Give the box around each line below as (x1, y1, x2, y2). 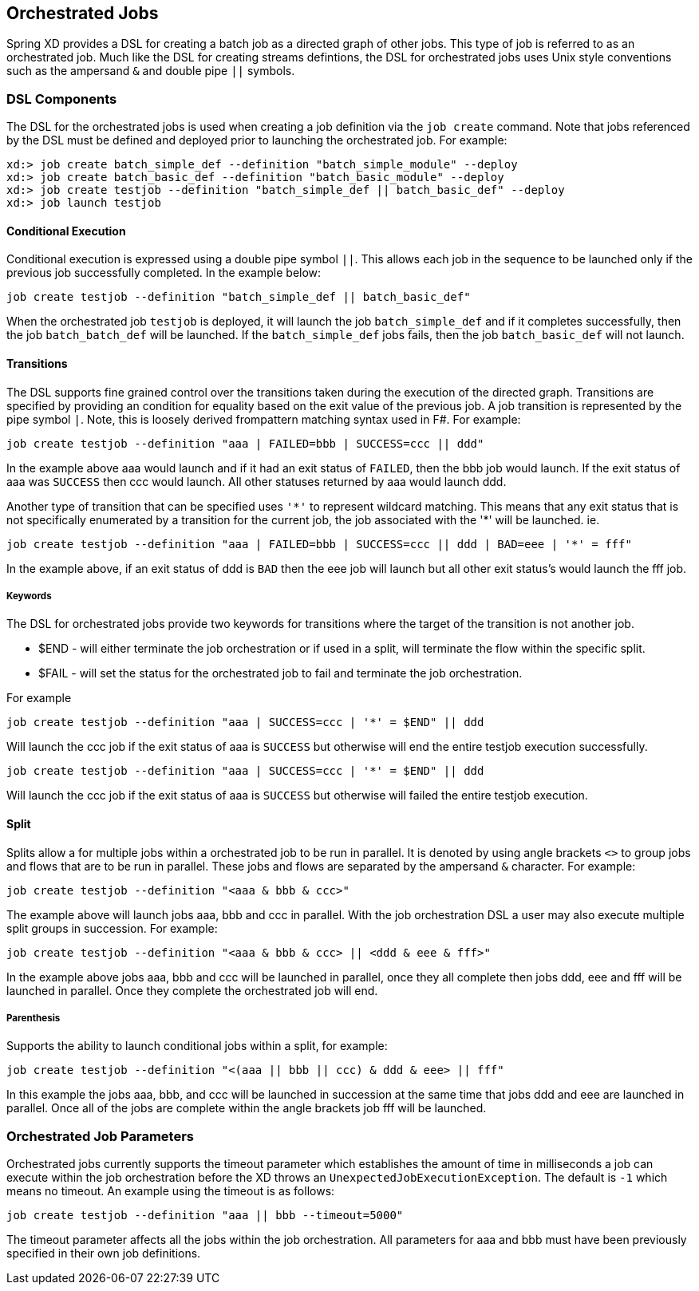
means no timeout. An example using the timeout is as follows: (6, 1184, 335, 1198)
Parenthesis (6, 1013, 61, 1024)
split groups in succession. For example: (6, 921, 218, 935)
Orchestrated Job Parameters (6, 1127, 194, 1144)
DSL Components (6, 90, 117, 107)
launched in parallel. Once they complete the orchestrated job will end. (6, 983, 378, 997)
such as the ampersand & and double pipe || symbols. (6, 64, 295, 78)
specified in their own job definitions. (6, 1246, 201, 1261)
